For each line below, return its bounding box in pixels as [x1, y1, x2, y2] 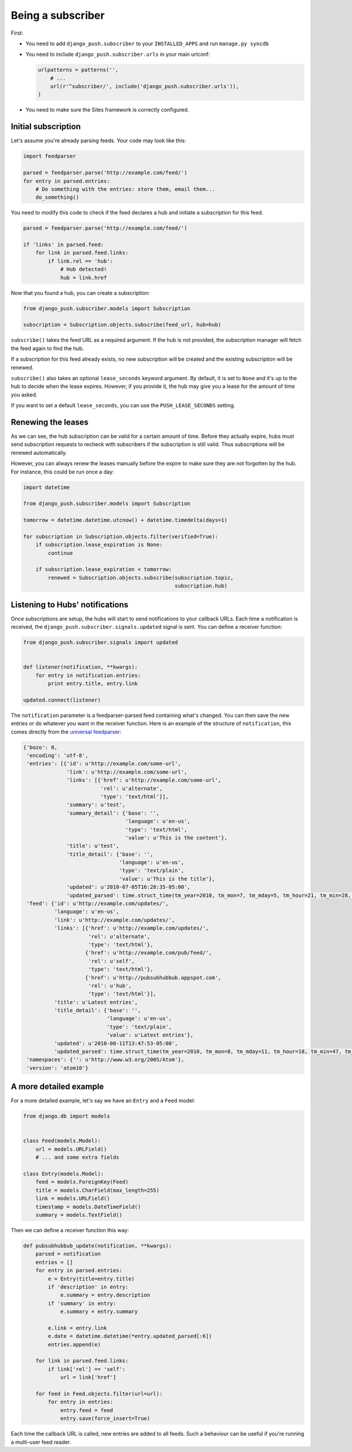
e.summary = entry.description [60, 1292, 151, 1299]
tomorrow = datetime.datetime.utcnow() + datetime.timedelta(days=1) [23, 517, 228, 524]
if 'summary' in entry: [48, 1300, 117, 1307]
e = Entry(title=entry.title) [48, 1275, 135, 1282]
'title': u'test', [66, 843, 120, 849]
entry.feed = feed [60, 1407, 114, 1413]
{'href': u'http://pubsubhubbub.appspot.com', [85, 974, 222, 981]
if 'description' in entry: [48, 1283, 129, 1290]
